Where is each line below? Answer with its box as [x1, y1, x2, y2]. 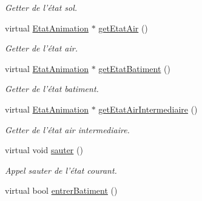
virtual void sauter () [5, 143, 83, 156]
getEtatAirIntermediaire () [98, 102, 198, 115]
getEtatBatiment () [98, 62, 170, 74]
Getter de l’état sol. [5, 1, 78, 13]
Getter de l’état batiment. [5, 82, 99, 95]
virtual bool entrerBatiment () [5, 184, 118, 197]
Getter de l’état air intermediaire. [5, 123, 130, 136]
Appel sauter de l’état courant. [5, 163, 117, 176]
